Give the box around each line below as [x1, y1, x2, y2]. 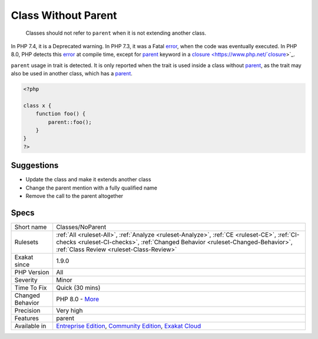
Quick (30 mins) [56, 284, 101, 292]
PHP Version [14, 268, 49, 277]
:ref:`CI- [277, 231, 300, 239]
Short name [14, 223, 47, 231]
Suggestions [11, 161, 59, 171]
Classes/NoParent [56, 223, 107, 231]
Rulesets [14, 238, 38, 247]
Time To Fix [14, 284, 47, 292]
